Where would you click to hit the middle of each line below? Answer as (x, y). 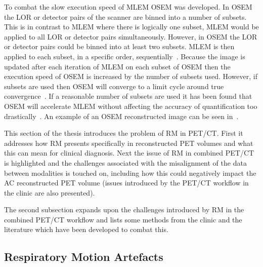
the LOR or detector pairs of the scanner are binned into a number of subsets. (125, 16)
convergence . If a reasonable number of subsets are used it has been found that (128, 96)
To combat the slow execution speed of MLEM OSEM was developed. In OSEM (128, 7)
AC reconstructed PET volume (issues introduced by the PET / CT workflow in (126, 183)
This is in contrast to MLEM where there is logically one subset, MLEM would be (131, 27)
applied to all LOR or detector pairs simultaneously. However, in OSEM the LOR (131, 36)
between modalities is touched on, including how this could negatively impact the (130, 173)
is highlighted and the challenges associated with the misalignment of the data (125, 162)
